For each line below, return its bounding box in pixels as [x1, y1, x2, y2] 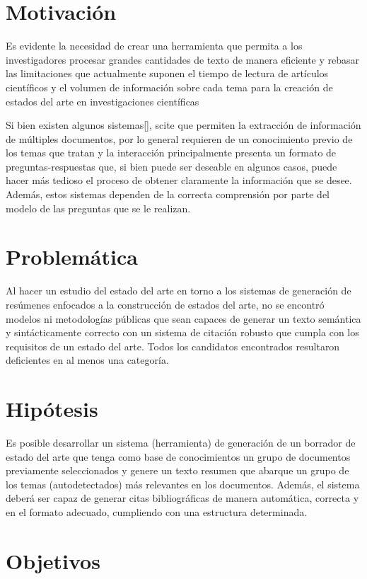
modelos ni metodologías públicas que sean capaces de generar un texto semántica [6, 311, 361, 326]
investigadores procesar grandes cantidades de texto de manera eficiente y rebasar [6, 52, 360, 67]
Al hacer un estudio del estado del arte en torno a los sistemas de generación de [6, 283, 351, 298]
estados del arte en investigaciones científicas [6, 93, 199, 108]
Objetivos [6, 546, 100, 575]
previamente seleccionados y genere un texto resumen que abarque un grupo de [6, 463, 349, 478]
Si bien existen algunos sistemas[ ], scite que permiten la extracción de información [6, 117, 361, 132]
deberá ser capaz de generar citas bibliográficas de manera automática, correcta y [6, 491, 359, 505]
